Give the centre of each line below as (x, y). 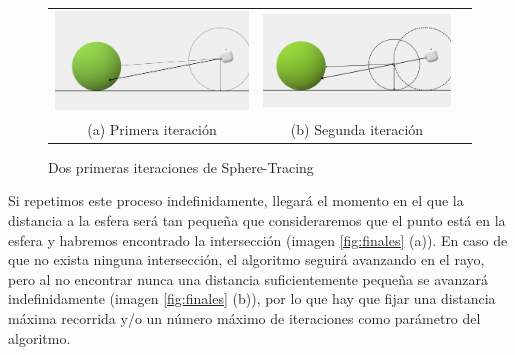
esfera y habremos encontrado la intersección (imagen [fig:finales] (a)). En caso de (258, 239)
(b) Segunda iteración (357, 128)
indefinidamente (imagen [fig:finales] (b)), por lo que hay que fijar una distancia (252, 298)
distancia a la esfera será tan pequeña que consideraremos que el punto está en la (257, 219)
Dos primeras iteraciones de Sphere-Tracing (181, 166)
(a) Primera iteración (152, 128)
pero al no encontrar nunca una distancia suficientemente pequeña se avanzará (248, 278)
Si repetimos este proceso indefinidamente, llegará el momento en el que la (236, 200)
